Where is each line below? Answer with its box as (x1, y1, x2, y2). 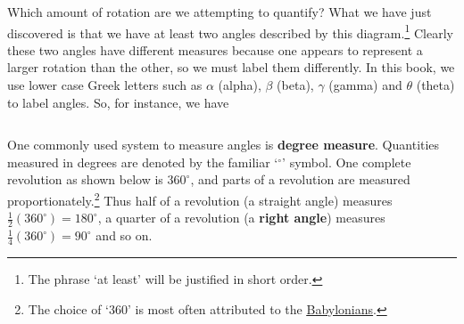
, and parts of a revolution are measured (190, 170, 410, 189)
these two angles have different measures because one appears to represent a (7, 40, 423, 59)
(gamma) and (328, 76, 402, 94)
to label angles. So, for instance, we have (7, 93, 229, 111)
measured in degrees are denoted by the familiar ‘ (7, 152, 278, 171)
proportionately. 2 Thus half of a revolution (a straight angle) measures (7, 189, 393, 209)
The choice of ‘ (28, 299, 109, 318)
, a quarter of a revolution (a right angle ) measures (97, 208, 385, 227)
